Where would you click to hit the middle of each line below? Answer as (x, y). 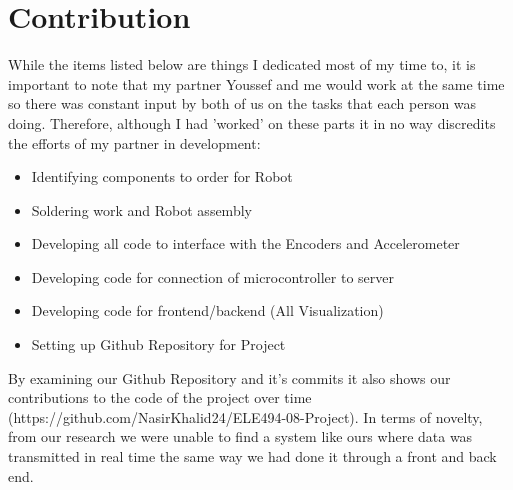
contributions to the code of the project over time (160, 397)
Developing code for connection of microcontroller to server (212, 276)
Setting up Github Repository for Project (158, 344)
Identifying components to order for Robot (162, 176)
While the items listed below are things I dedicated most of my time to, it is (242, 64)
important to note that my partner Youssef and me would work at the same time (256, 83)
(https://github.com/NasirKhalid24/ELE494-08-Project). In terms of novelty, (245, 416)
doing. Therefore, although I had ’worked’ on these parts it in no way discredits (252, 122)
